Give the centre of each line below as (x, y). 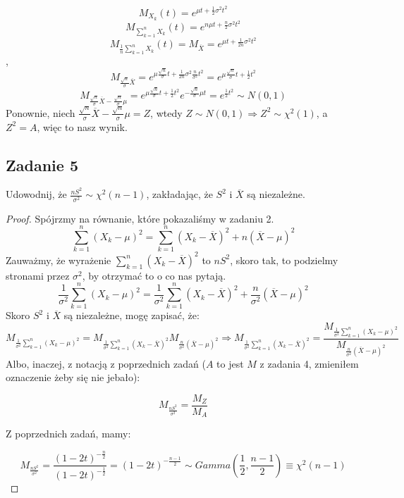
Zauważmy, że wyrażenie (59, 260)
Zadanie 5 (42, 164)
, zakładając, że (179, 194)
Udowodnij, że (36, 194)
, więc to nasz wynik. (82, 126)
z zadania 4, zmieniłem (309, 363)
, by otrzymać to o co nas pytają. (154, 275)
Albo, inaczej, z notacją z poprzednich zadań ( (106, 363)
